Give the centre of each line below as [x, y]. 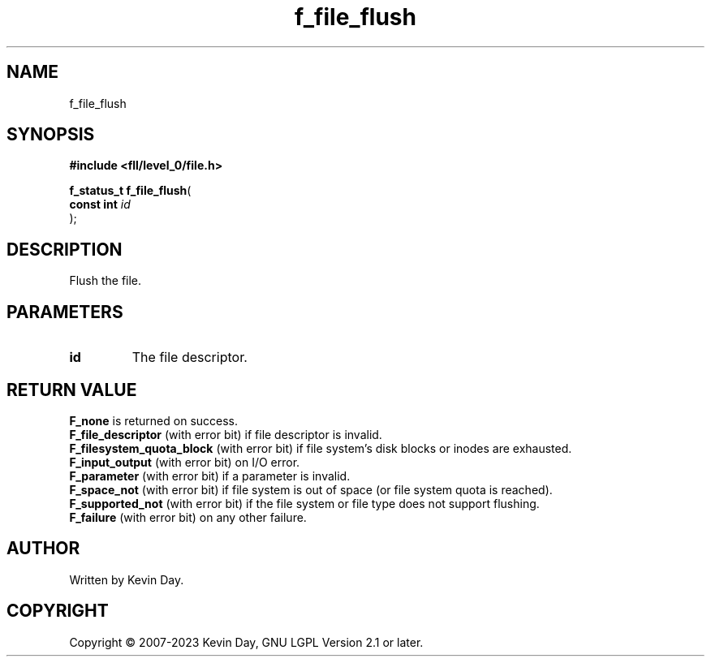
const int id [100, 204]
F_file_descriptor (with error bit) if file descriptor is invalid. [226, 434]
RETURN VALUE [72, 390]
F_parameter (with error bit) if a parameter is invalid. [210, 476]
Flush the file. [106, 281]
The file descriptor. [190, 357]
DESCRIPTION [65, 249]
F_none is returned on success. [154, 420]
